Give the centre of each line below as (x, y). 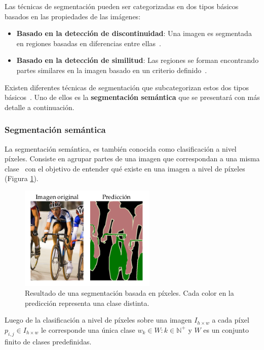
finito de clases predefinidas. (48, 341)
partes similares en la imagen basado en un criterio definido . (112, 70)
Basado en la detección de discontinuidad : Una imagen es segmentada (134, 33)
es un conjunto (226, 329)
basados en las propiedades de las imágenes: (73, 16)
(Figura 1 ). (22, 178)
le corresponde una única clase (88, 329)
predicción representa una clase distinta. (87, 303)
